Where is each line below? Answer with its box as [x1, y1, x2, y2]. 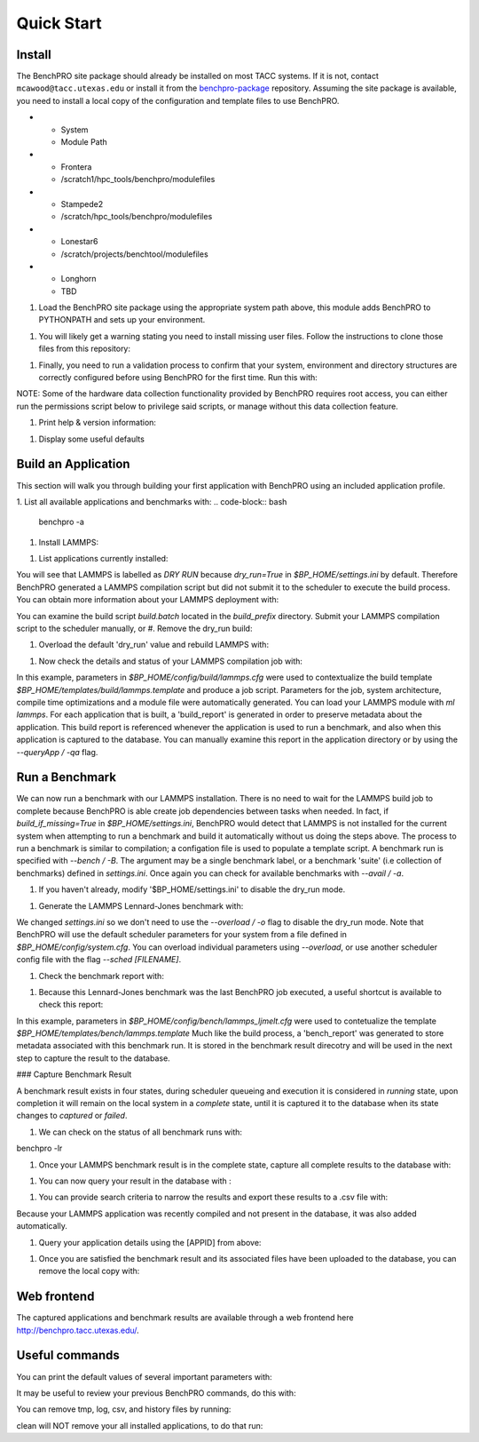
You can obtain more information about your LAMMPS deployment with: [16, 594, 279, 605]
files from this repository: [38, 343, 131, 355]
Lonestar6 [60, 236, 98, 247]
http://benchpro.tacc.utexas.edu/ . [16, 1325, 139, 1335]
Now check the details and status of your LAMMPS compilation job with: [38, 656, 303, 666]
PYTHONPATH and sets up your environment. [38, 315, 206, 325]
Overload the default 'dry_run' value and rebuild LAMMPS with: [38, 640, 270, 650]
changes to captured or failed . [16, 1111, 128, 1121]
